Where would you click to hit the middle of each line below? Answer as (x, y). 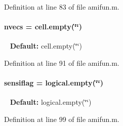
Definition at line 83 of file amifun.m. (62, 7)
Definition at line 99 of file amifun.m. (62, 119)
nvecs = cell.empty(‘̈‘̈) (43, 27)
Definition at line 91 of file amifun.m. (62, 62)
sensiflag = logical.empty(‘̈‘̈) (54, 83)
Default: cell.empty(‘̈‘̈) (46, 46)
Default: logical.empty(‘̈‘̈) (51, 102)
